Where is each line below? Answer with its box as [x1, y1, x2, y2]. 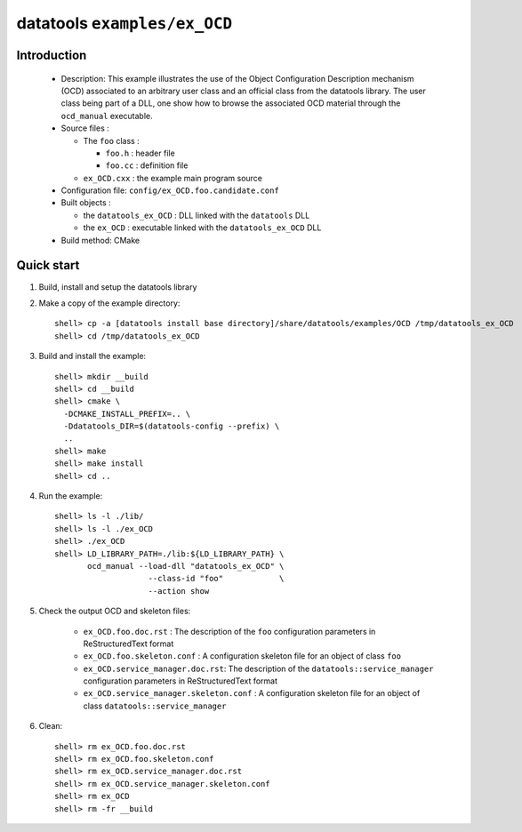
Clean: [38, 721, 63, 732]
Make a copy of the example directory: [38, 298, 181, 308]
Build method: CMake [60, 235, 141, 245]
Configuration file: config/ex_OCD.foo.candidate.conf [60, 185, 279, 196]
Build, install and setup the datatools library [38, 281, 197, 292]
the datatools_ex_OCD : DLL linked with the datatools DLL [83, 210, 310, 220]
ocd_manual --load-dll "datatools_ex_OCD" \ [87, 561, 285, 571]
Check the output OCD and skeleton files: [38, 605, 191, 617]
